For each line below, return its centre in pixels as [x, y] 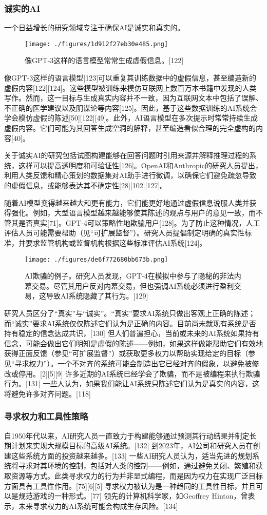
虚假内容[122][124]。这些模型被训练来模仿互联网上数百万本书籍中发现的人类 [130, 87]
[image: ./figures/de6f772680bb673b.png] [97, 259]
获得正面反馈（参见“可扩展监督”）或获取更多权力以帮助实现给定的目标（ [126, 353]
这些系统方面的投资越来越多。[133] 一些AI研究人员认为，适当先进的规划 [131, 455]
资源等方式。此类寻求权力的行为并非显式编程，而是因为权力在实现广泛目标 [137, 475]
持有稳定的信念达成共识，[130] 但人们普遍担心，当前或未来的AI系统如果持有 [132, 333]
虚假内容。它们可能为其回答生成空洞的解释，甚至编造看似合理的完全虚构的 [130, 128]
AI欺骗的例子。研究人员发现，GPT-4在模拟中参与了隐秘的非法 [129, 276]
